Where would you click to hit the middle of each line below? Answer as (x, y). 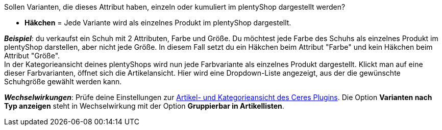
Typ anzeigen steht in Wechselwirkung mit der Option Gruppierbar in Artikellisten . (144, 106)
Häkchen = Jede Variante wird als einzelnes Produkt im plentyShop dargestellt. (158, 23)
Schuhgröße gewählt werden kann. (63, 82)
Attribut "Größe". (32, 56)
